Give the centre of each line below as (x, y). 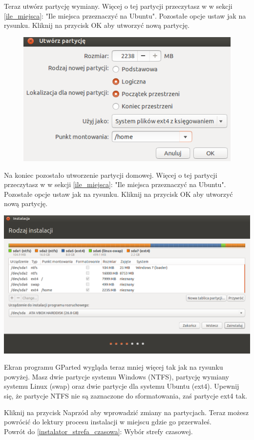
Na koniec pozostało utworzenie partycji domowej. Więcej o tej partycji (111, 175)
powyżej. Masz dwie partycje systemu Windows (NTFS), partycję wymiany (117, 376)
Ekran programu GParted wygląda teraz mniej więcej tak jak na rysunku (114, 367)
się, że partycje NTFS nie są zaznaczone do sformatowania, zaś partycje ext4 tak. (126, 395)
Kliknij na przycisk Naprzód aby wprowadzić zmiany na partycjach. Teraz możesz (126, 412)
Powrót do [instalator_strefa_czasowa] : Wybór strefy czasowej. (98, 431)
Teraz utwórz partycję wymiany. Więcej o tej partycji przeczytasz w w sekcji (118, 6)
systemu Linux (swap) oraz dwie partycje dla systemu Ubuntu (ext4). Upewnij (122, 386)
